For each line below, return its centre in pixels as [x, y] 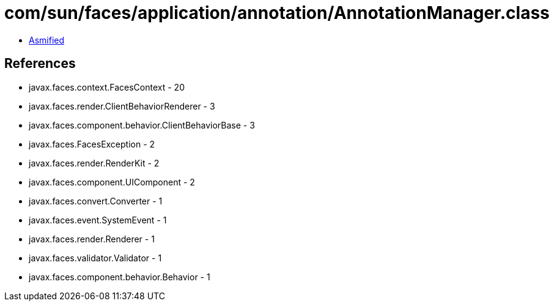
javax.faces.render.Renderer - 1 [92, 239]
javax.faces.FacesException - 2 [92, 144]
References [40, 64]
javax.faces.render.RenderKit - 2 [94, 163]
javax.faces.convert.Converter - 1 [96, 201]
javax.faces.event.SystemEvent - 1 [98, 220]
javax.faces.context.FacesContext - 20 [107, 87]
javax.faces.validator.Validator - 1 [95, 258]
